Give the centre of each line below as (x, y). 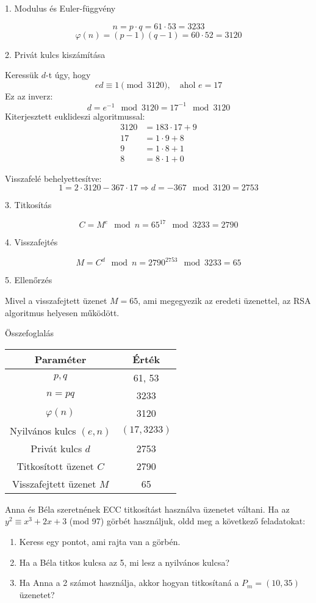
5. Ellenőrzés (29, 280)
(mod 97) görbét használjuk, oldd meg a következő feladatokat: (187, 521)
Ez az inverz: (29, 96)
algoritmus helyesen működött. (62, 312)
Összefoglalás (29, 333)
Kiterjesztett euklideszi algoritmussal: (75, 116)
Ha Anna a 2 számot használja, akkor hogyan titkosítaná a (129, 583)
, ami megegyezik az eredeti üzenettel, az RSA (224, 300)
